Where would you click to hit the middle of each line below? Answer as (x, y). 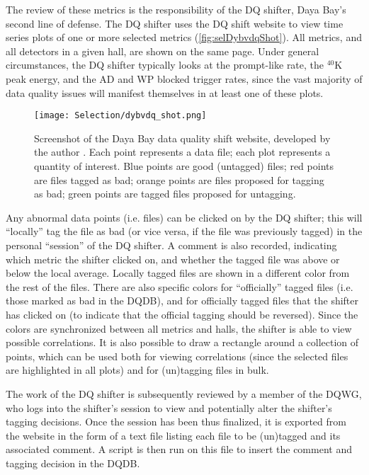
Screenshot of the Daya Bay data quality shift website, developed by (182, 138)
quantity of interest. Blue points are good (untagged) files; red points (184, 166)
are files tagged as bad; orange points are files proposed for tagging (179, 179)
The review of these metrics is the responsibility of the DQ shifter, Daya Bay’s (176, 9)
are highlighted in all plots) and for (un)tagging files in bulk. (137, 370)
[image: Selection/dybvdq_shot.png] (120, 116)
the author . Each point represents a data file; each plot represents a (182, 152)
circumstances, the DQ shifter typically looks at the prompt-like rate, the (165, 65)
